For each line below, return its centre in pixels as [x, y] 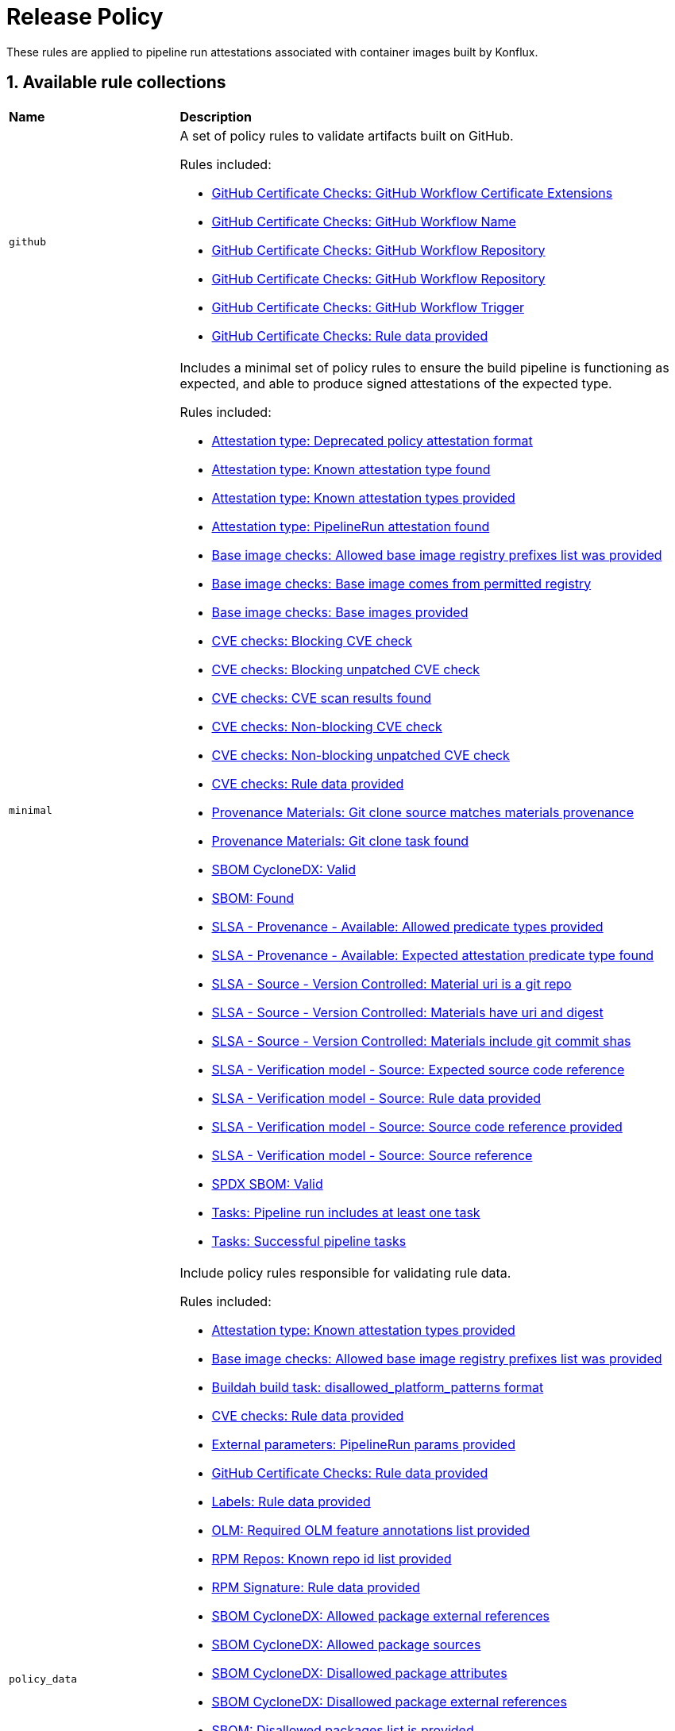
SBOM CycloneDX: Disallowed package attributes [359, 1673]
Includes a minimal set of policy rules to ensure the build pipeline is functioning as [424, 367]
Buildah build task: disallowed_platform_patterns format [378, 1387]
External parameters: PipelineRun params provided [363, 1444]
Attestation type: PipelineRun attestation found [351, 526]
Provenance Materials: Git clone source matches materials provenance [423, 812]
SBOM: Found [253, 898]
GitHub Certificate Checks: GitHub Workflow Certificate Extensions [412, 193]
